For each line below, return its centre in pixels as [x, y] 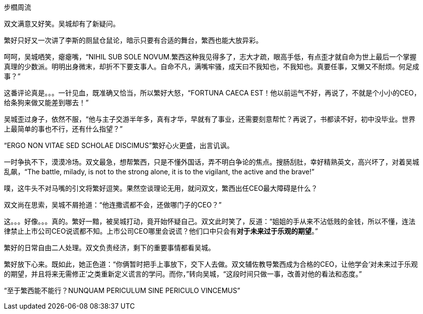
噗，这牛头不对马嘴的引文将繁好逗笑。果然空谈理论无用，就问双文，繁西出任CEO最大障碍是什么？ [161, 188]
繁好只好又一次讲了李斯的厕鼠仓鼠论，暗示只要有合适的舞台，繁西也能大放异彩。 [133, 40]
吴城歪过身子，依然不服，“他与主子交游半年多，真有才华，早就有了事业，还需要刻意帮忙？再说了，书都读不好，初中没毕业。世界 [210, 119]
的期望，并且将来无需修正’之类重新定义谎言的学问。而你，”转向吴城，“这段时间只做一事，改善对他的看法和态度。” [183, 274]
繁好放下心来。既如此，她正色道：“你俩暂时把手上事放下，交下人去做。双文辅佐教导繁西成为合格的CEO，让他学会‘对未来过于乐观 [211, 264]
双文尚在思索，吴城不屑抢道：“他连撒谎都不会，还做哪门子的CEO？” [113, 205]
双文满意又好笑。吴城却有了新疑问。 [62, 24]
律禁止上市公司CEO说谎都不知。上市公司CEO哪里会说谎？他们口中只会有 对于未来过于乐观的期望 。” [161, 231]
